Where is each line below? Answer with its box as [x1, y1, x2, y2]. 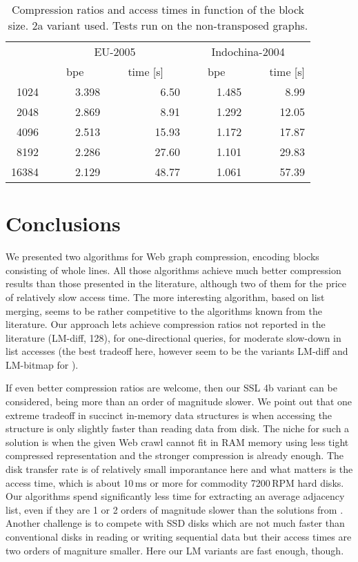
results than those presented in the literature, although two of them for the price [6, 276, 347, 291]
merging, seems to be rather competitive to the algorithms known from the [6, 303, 322, 318]
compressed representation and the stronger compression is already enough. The [6, 448, 344, 463]
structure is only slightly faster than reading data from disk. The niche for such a [6, 421, 350, 436]
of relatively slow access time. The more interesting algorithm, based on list [6, 289, 325, 304]
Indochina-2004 [211, 43, 285, 59]
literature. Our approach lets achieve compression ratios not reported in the [6, 317, 326, 331]
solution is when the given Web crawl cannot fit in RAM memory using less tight [6, 434, 349, 449]
